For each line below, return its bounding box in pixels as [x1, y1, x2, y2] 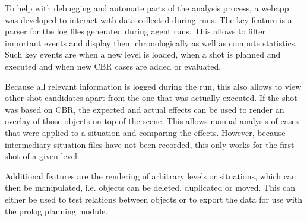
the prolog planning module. [5, 204, 108, 217]
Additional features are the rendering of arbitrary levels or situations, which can [5, 169, 296, 182]
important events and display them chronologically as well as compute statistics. [5, 36, 297, 49]
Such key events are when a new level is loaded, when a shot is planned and [5, 48, 281, 61]
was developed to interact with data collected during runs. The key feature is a [5, 13, 292, 26]
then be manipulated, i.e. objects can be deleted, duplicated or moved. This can [5, 181, 296, 194]
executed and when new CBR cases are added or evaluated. [5, 59, 221, 72]
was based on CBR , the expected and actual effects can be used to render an [5, 103, 284, 115]
